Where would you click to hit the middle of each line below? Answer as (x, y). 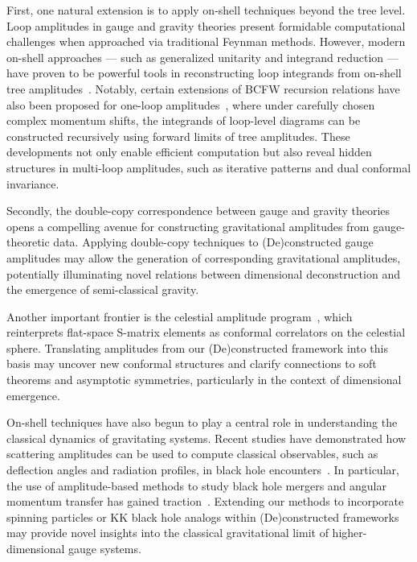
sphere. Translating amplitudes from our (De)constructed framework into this (197, 347)
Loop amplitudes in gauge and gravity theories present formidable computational (206, 25)
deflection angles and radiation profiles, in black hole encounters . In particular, (203, 470)
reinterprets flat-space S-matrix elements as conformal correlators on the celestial (206, 332)
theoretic (28, 242)
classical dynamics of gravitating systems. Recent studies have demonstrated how (206, 438)
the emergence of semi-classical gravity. (103, 289)
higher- (350, 533)
